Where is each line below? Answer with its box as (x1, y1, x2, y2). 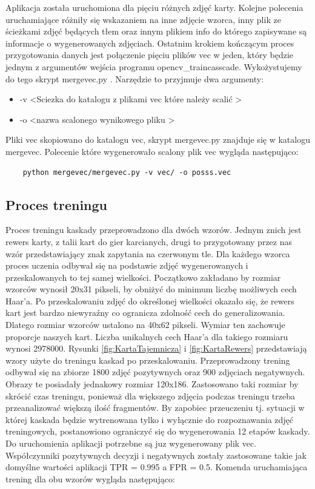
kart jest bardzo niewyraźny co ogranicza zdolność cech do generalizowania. (5, 306, 285, 319)
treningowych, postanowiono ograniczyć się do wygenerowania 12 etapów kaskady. (5, 425, 310, 438)
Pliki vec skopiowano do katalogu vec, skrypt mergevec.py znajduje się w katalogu (5, 133, 310, 146)
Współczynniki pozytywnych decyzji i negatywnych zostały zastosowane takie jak (5, 448, 307, 461)
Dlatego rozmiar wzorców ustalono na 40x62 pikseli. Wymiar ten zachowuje (5, 318, 285, 331)
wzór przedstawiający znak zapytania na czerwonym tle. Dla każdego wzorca (5, 247, 290, 260)
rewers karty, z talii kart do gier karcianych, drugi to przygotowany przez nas (5, 235, 293, 248)
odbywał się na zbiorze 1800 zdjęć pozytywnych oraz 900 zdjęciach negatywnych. (5, 366, 305, 378)
